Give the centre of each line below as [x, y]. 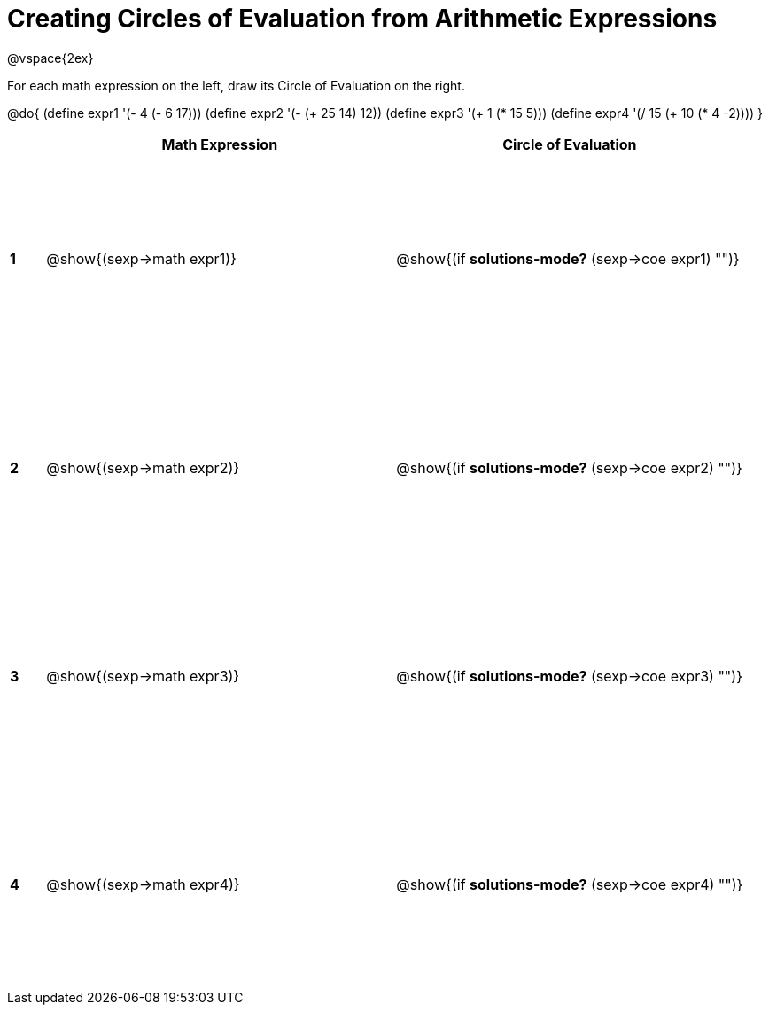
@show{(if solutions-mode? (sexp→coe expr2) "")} [569, 467]
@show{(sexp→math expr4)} [143, 885]
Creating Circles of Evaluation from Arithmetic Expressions [362, 19]
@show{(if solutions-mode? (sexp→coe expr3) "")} [569, 677]
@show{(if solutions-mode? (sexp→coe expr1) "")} [568, 259]
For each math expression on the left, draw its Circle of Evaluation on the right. [236, 85]
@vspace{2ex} [50, 58]
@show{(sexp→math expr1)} [141, 259]
